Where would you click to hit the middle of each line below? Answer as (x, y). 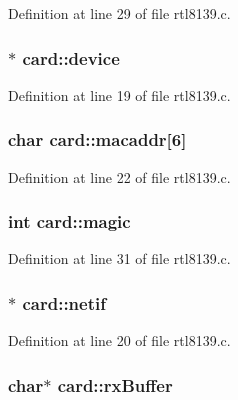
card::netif (64, 302)
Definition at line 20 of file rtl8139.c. (119, 340)
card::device (71, 57)
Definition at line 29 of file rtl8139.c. (119, 13)
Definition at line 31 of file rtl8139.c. (119, 258)
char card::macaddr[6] (97, 139)
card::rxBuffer (115, 384)
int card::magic (69, 221)
